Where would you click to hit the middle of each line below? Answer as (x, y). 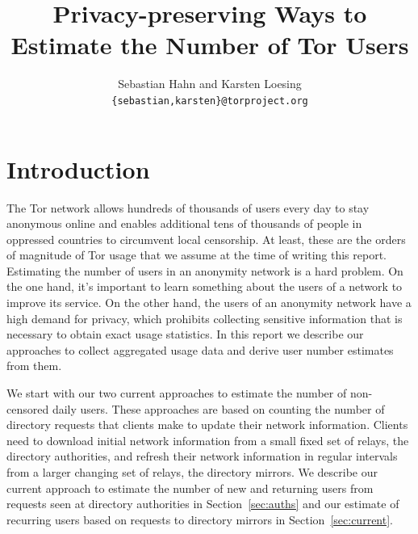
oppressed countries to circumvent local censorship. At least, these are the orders (206, 239)
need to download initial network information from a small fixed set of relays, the (208, 440)
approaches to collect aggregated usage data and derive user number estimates (200, 349)
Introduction (78, 168)
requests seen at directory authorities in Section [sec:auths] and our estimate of (203, 504)
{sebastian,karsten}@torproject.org (210, 101)
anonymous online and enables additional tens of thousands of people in (184, 223)
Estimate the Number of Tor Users (210, 45)
